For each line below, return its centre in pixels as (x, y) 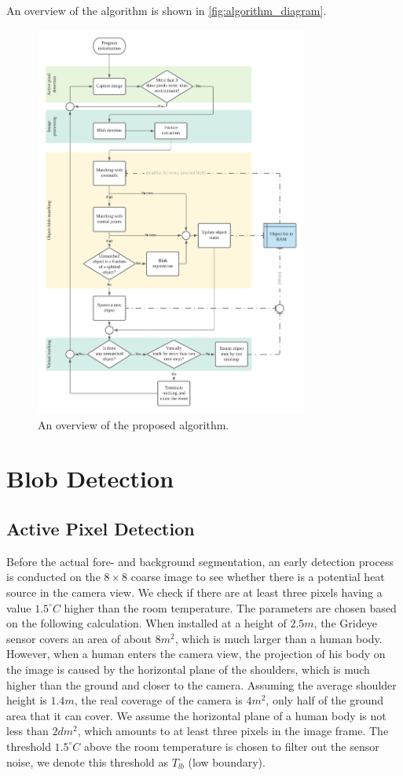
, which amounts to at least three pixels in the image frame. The (233, 731)
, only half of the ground (325, 700)
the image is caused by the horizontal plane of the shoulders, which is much (188, 669)
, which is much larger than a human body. (278, 638)
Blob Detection (90, 478)
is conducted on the (53, 577)
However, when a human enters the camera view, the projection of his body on (196, 654)
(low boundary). (227, 761)
